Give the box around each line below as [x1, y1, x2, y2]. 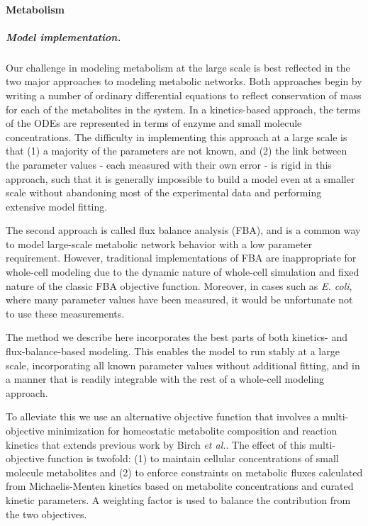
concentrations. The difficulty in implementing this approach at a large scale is [6, 129, 347, 144]
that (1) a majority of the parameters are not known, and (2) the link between [6, 143, 347, 158]
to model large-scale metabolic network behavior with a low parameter [6, 236, 313, 251]
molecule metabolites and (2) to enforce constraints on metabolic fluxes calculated [6, 464, 363, 479]
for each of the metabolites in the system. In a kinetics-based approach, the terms [6, 101, 361, 116]
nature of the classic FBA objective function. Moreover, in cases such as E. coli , [6, 278, 352, 293]
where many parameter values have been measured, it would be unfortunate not [6, 292, 353, 307]
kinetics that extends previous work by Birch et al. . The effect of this [6, 437, 306, 452]
